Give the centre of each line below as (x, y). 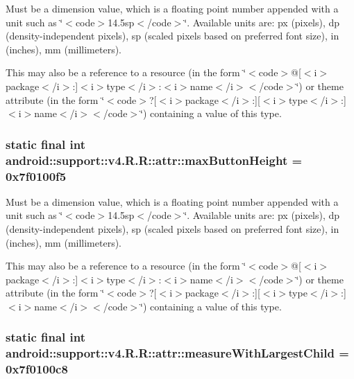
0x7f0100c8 (37, 369)
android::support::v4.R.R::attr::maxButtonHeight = (154, 160)
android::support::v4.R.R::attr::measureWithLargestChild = (177, 353)
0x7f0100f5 (36, 176)
